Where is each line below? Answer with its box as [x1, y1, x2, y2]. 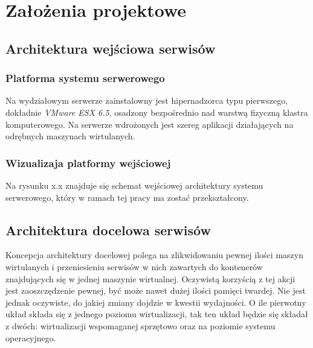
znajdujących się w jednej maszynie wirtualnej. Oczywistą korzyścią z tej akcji [5, 272, 295, 285]
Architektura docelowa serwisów [5, 220, 211, 239]
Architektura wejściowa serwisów [5, 39, 216, 57]
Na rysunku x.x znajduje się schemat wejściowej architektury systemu [5, 179, 263, 191]
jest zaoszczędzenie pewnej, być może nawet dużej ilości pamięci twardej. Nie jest [5, 284, 306, 297]
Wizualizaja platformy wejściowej [5, 155, 171, 170]
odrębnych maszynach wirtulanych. [5, 130, 135, 142]
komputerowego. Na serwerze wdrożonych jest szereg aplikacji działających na [5, 118, 294, 130]
